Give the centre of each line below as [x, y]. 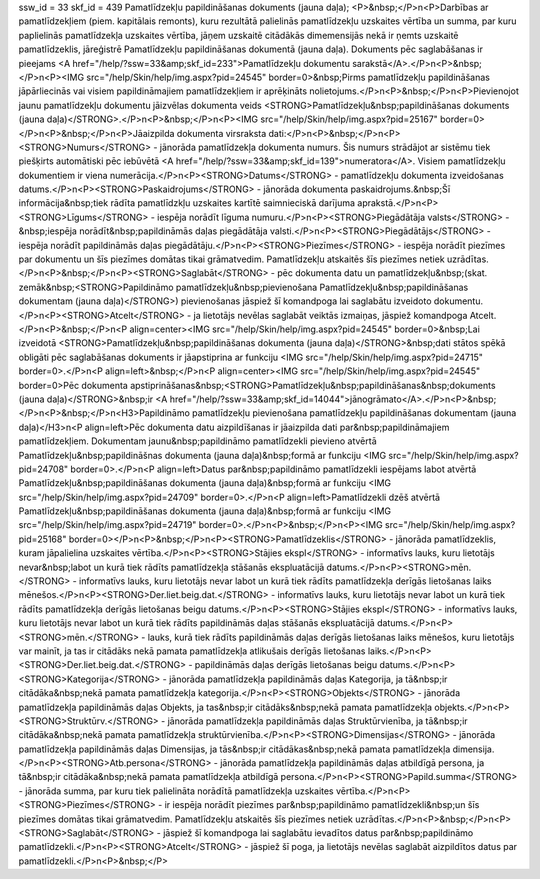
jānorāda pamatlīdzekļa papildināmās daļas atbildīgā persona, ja [352, 763]
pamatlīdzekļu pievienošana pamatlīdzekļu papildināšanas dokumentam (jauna [354, 413]
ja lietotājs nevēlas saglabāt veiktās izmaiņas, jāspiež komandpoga [330, 315]
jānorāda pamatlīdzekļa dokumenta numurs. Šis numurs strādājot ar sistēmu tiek [325, 147]
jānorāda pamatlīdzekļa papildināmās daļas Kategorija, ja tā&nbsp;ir [308, 679]
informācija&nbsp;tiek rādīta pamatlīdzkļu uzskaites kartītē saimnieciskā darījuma [186, 203]
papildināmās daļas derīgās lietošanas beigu [286, 665]
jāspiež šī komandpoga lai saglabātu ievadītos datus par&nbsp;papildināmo [318, 833]
